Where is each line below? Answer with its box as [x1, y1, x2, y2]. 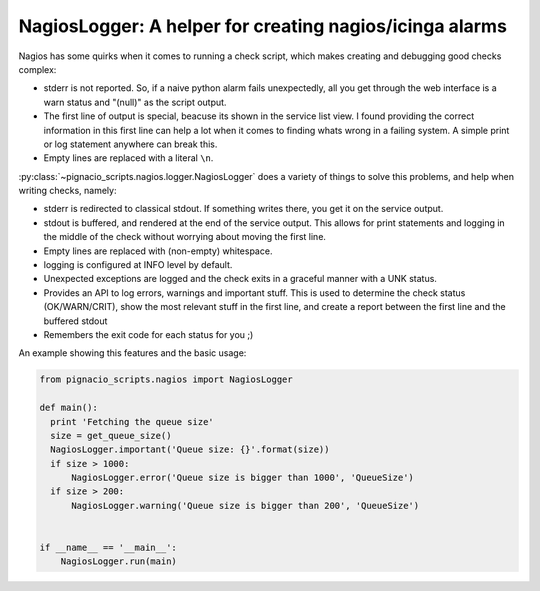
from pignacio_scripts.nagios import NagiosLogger [39, 374, 294, 385]
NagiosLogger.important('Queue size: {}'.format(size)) [50, 444, 330, 455]
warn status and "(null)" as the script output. [43, 96, 227, 108]
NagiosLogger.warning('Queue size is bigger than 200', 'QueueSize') [71, 500, 420, 511]
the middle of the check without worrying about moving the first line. [43, 231, 327, 243]
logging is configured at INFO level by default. [43, 259, 233, 271]
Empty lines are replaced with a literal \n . [43, 152, 214, 164]
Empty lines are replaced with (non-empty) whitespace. [43, 245, 273, 257]
